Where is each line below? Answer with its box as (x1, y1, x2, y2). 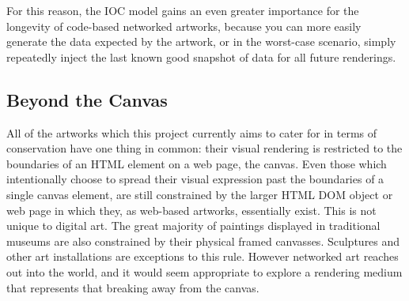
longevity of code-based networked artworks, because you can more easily (6, 17, 362, 34)
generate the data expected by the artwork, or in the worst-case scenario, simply (6, 33, 396, 50)
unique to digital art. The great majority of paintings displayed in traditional (6, 217, 381, 234)
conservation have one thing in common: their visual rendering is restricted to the (6, 140, 403, 156)
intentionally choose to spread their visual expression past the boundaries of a (6, 171, 384, 187)
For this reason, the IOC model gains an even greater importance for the (6, 2, 359, 18)
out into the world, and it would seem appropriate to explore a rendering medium (6, 263, 403, 280)
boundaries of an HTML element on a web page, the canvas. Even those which (6, 155, 387, 171)
